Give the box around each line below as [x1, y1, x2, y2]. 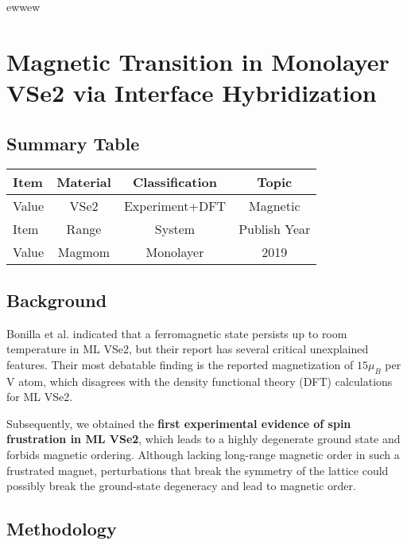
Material [56, 173, 111, 192]
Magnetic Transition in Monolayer [6, 45, 390, 77]
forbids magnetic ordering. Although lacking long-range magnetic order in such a [6, 446, 400, 462]
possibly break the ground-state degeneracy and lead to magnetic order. [6, 477, 356, 494]
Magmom [57, 243, 110, 262]
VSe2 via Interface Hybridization [6, 76, 377, 108]
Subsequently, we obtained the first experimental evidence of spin [6, 415, 351, 431]
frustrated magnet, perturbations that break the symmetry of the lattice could [6, 461, 389, 478]
